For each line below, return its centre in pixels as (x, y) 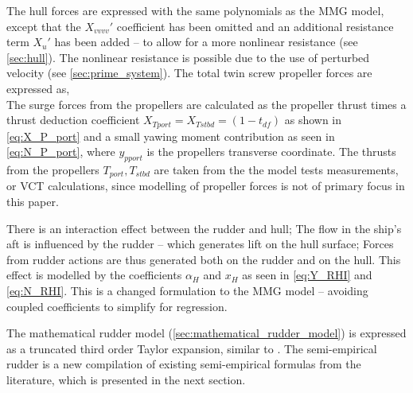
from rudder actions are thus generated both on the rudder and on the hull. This (204, 259)
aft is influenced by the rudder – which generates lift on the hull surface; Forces (200, 244)
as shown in (313, 120)
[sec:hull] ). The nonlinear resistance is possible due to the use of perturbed (188, 57)
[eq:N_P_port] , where (61, 152)
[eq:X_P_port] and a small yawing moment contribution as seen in (171, 136)
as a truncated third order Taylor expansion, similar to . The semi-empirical (192, 348)
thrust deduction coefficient (73, 120)
